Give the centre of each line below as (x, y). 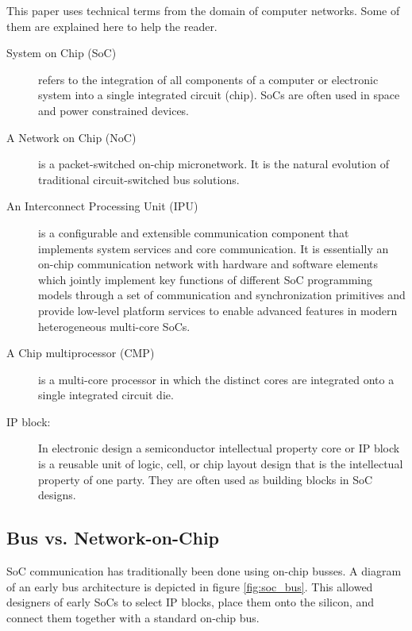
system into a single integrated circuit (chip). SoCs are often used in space (219, 95)
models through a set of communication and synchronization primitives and (222, 295)
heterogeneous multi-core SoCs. (114, 326)
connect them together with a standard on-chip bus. (133, 617)
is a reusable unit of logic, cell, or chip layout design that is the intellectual (221, 464)
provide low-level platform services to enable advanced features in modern (218, 310)
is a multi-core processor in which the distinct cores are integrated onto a (216, 379)
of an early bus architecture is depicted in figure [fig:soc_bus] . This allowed (190, 586)
